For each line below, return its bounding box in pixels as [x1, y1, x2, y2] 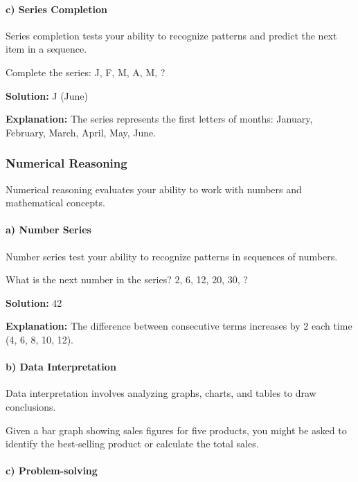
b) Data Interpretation [6, 359, 116, 374]
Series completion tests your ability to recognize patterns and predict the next [6, 28, 337, 42]
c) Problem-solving [6, 463, 98, 478]
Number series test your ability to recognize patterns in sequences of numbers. [6, 249, 338, 263]
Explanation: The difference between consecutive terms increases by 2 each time [6, 319, 352, 333]
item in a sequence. [6, 42, 87, 56]
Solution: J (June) [6, 88, 89, 102]
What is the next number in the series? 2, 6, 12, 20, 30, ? [6, 272, 248, 287]
